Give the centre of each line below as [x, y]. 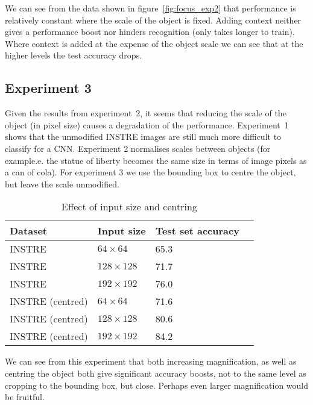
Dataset [29, 231]
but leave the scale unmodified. [62, 184]
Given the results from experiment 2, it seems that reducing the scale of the [146, 113]
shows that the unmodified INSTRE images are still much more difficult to [143, 137]
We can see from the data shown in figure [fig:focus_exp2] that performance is [150, 8]
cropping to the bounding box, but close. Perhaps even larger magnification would [157, 385]
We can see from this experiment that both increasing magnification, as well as [151, 361]
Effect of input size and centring [129, 207]
